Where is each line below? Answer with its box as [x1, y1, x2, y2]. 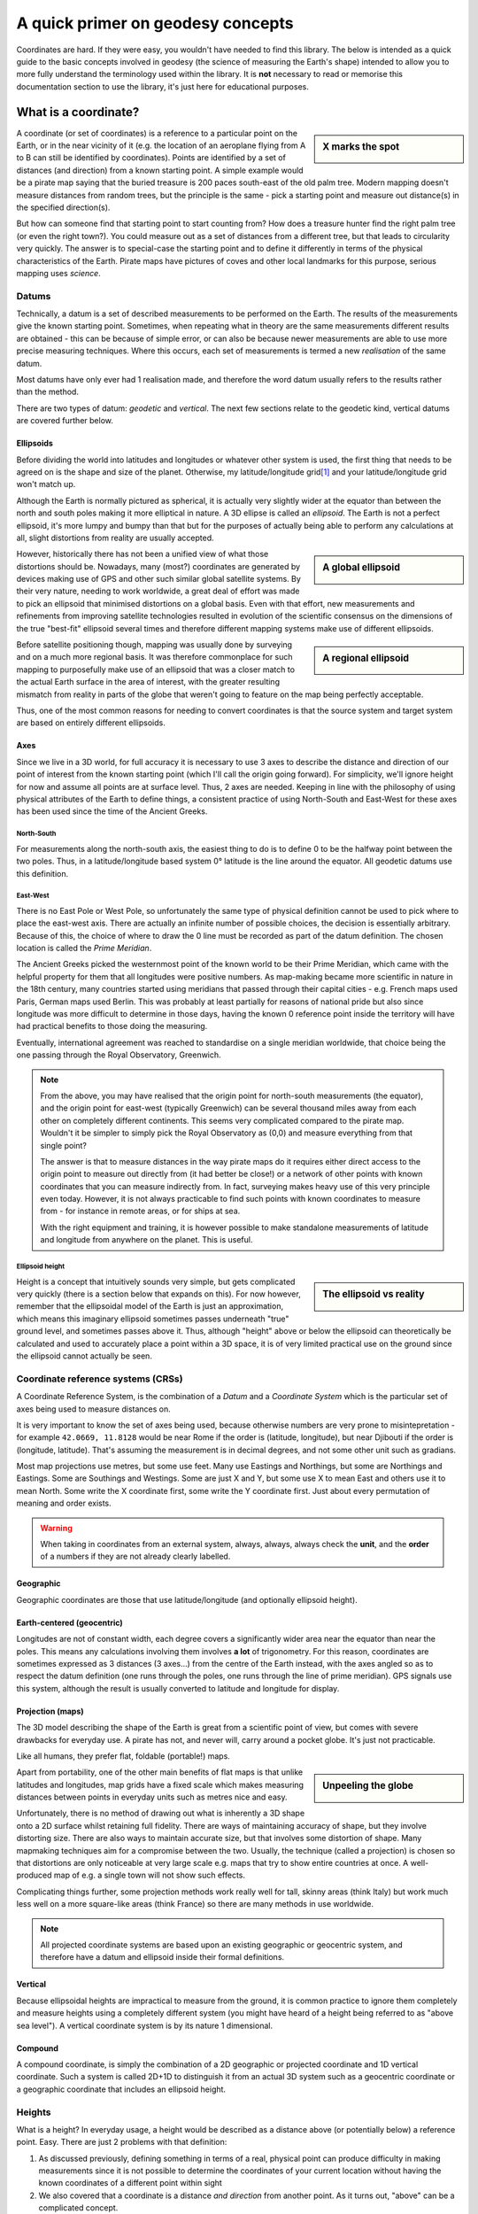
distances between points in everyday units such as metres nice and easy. [16, 1792, 288, 1802]
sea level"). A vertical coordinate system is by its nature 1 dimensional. [16, 2020, 274, 2031]
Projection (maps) [16, 1706, 84, 1716]
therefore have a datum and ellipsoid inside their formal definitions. [40, 1952, 285, 1962]
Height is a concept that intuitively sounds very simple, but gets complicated [16, 1276, 296, 1287]
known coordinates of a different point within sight [38, 2178, 223, 2188]
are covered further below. [16, 415, 114, 426]
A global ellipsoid [322, 561, 400, 574]
